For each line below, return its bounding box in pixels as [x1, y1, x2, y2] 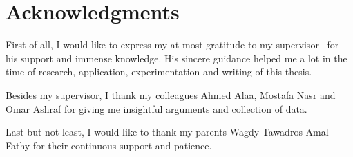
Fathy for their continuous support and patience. [6, 138, 212, 152]
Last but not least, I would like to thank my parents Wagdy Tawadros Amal [6, 124, 329, 139]
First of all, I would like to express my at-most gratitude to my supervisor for [6, 37, 339, 52]
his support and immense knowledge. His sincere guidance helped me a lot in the [6, 50, 347, 65]
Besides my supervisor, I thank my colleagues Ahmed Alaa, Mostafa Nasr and [6, 87, 336, 102]
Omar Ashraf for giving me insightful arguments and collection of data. [6, 101, 307, 116]
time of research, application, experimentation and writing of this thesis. [6, 64, 312, 79]
